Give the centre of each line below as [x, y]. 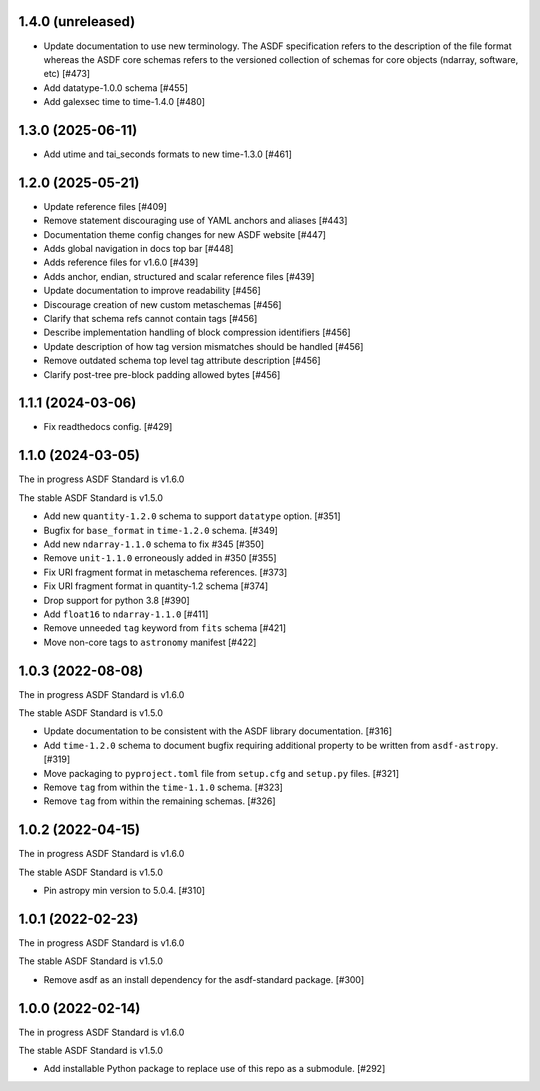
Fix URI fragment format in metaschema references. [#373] [165, 572]
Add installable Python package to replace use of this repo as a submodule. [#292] [214, 1069]
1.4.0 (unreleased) [77, 21]
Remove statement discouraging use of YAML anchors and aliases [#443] [195, 221]
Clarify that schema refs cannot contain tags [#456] [150, 319]
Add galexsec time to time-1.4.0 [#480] [124, 102]
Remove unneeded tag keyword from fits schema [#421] [165, 628]
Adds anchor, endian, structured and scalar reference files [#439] [179, 276]
